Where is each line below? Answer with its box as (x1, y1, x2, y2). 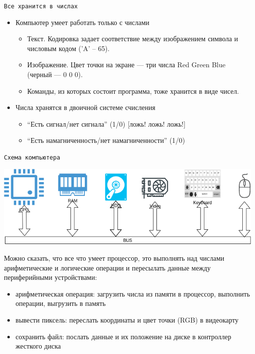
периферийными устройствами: (4, 272, 97, 282)
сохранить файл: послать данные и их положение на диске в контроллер (15, 331, 231, 341)
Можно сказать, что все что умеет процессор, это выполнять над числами (4, 253, 225, 263)
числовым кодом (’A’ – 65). (27, 43, 110, 53)
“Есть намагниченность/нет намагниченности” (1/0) (27, 135, 185, 145)
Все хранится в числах (4, 3, 78, 10)
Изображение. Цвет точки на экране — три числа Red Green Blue (27, 59, 226, 70)
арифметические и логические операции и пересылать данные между (4, 262, 211, 272)
